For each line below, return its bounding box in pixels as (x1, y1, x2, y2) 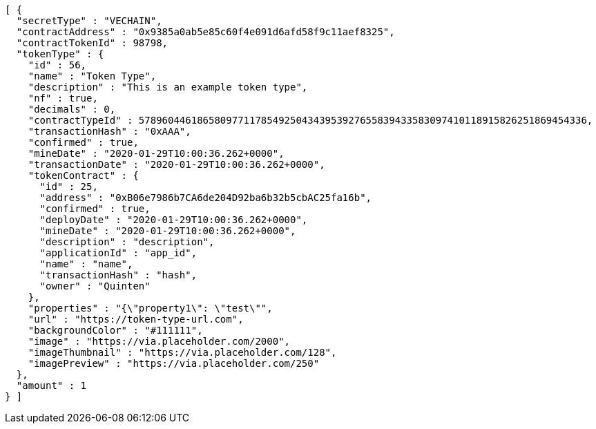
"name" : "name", (39, 258, 133, 269)
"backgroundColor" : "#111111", (28, 325, 203, 336)
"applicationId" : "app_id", (39, 247, 198, 258)
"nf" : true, (28, 93, 98, 104)
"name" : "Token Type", (28, 70, 157, 82)
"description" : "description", (39, 236, 215, 247)
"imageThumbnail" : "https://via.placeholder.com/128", (28, 347, 337, 358)
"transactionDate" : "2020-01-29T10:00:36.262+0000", (28, 159, 325, 170)
